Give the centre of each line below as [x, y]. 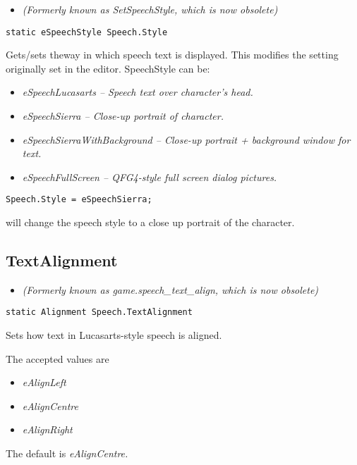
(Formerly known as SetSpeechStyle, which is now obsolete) [150, 9]
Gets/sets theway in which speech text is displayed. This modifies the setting [172, 55]
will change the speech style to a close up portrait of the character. [150, 222]
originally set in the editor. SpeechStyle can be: [108, 68]
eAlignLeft [44, 382]
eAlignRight [47, 429]
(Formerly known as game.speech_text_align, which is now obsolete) [170, 289]
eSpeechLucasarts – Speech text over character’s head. [138, 92]
